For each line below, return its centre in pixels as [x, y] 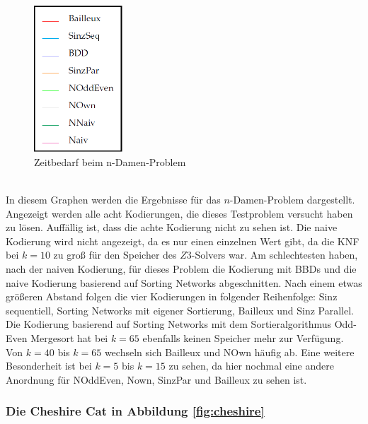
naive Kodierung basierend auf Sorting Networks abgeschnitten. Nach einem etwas [184, 282]
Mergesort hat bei [69, 337]
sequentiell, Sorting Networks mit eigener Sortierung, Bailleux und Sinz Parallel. [180, 310]
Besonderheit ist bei [49, 366]
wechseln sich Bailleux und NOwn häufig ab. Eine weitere [229, 352]
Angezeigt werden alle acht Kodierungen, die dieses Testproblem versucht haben [179, 213]
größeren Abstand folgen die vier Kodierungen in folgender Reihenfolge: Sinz [172, 296]
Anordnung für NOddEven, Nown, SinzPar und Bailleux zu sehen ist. [156, 379]
